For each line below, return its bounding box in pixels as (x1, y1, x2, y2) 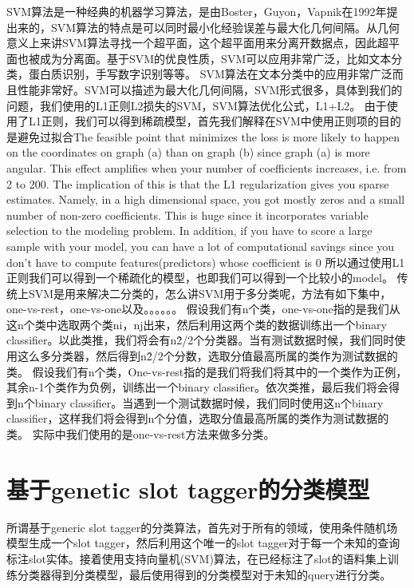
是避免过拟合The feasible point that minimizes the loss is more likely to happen (6, 128, 400, 145)
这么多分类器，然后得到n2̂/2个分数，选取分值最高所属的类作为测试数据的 (17, 348, 398, 364)
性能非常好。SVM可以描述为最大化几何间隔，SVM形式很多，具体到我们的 (17, 81, 403, 97)
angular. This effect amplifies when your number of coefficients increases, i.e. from (6, 159, 407, 176)
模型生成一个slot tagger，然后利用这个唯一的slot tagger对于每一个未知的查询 (6, 534, 400, 551)
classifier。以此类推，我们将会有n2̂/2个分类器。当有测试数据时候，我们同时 (6, 332, 395, 348)
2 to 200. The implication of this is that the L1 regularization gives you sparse (6, 175, 389, 192)
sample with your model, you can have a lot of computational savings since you (6, 237, 395, 254)
